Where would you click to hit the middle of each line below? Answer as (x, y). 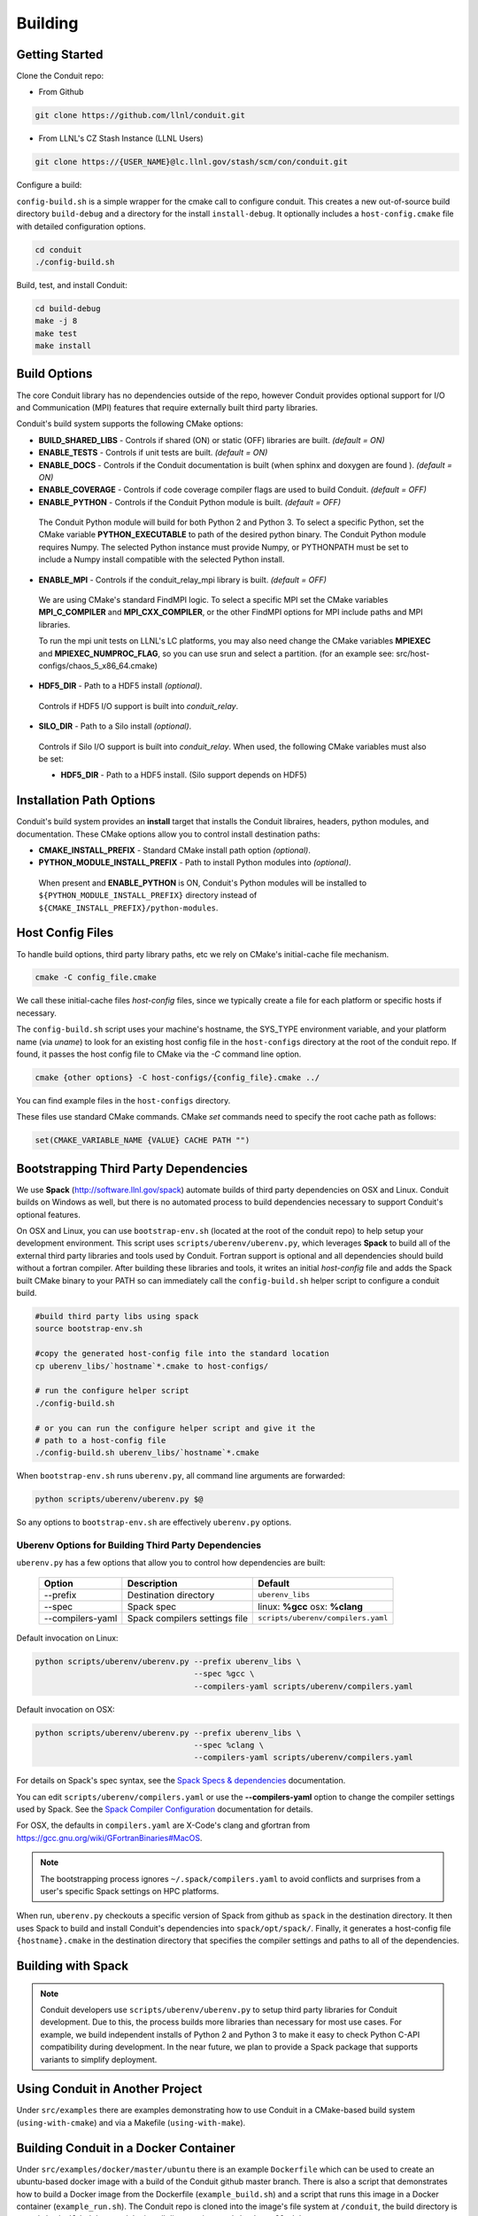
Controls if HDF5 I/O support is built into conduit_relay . (139, 706)
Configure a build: (49, 185)
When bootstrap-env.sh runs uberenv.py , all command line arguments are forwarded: (181, 1476)
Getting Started (60, 55)
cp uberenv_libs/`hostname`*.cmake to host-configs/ (152, 1366)
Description (152, 1583)
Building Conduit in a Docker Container (126, 2148)
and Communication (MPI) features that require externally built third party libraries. (167, 407)
